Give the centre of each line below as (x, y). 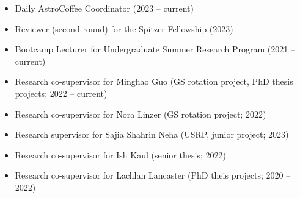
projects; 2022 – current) (61, 93)
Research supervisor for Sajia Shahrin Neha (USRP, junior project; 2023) (152, 134)
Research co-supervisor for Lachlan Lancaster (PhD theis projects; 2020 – (153, 175)
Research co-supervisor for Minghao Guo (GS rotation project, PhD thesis (154, 81)
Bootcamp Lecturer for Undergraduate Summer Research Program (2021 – (155, 49)
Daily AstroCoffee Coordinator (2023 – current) (104, 8)
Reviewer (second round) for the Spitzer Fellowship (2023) (124, 28)
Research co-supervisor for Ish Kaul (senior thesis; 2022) (120, 154)
